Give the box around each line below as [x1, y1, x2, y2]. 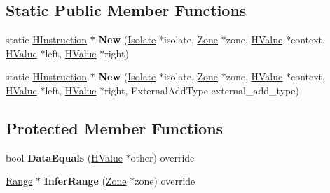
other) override [130, 150, 195, 164]
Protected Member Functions [6, 117, 224, 138]
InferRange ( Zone [43, 173, 127, 188]
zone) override [135, 173, 195, 188]
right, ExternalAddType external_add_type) [104, 83, 299, 97]
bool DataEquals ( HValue [6, 150, 123, 164]
